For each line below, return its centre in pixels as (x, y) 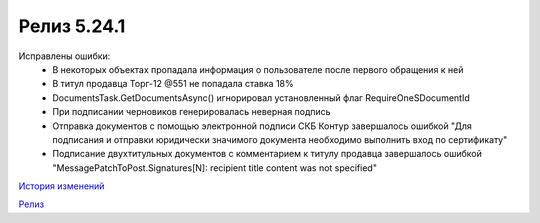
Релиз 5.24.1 (72, 26)
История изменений (61, 186)
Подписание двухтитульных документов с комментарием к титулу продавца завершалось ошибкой (267, 154)
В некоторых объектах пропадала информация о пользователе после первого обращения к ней (258, 69)
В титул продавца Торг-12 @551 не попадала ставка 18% (173, 84)
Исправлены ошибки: (64, 56)
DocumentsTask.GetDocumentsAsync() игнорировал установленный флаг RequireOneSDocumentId (261, 97)
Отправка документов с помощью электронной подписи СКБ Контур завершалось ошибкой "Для (262, 126)
